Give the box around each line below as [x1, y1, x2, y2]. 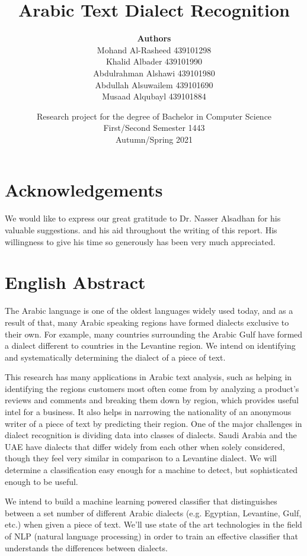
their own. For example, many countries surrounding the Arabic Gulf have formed [5, 327, 303, 340]
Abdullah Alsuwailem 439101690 [95, 78, 213, 91]
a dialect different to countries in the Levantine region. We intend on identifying [5, 339, 296, 352]
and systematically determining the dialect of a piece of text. [5, 351, 226, 363]
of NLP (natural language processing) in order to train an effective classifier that [5, 530, 298, 542]
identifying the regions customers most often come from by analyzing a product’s [5, 382, 299, 394]
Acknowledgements [5, 178, 163, 202]
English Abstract [5, 270, 146, 294]
